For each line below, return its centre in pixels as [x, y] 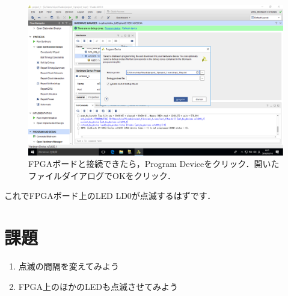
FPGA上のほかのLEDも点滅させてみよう [98, 286]
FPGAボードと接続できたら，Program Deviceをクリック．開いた [154, 164]
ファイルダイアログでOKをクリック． [102, 175]
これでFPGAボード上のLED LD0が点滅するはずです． [110, 196]
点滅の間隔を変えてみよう [69, 266]
